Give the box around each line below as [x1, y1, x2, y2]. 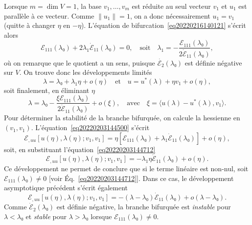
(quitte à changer [4, 20, 56, 30]
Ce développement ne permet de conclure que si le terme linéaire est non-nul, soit [4, 163, 249, 173]
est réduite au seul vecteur [132, 1, 211, 11]
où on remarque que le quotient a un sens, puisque [4, 57, 155, 67]
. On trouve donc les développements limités [19, 67, 152, 77]
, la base [76, 1, 102, 11]
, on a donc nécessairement [130, 10, 210, 21]
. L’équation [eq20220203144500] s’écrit [31, 122, 150, 133]
